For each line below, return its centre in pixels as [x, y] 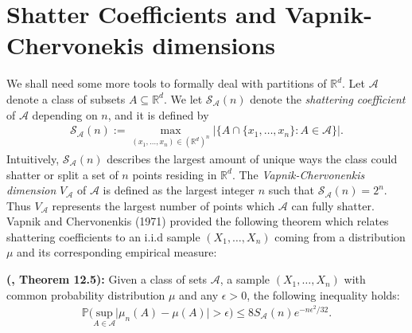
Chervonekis [75, 45]
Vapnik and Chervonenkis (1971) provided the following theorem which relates [198, 221]
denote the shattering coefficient [328, 98]
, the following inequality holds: [323, 294]
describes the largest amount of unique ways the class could [252, 158]
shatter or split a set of [62, 174]
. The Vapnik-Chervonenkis [298, 174]
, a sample [245, 279]
